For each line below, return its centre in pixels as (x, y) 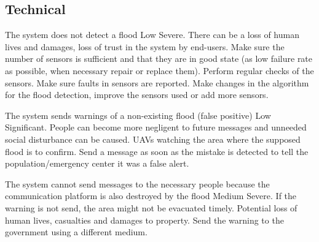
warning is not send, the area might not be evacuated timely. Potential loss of (151, 207)
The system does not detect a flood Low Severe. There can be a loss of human (152, 35)
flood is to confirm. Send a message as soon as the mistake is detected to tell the (157, 151)
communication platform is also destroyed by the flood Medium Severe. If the (151, 196)
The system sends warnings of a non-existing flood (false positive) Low (138, 115)
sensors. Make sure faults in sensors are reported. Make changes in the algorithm (157, 82)
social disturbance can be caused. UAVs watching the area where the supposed (153, 139)
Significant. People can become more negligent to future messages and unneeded (156, 127)
